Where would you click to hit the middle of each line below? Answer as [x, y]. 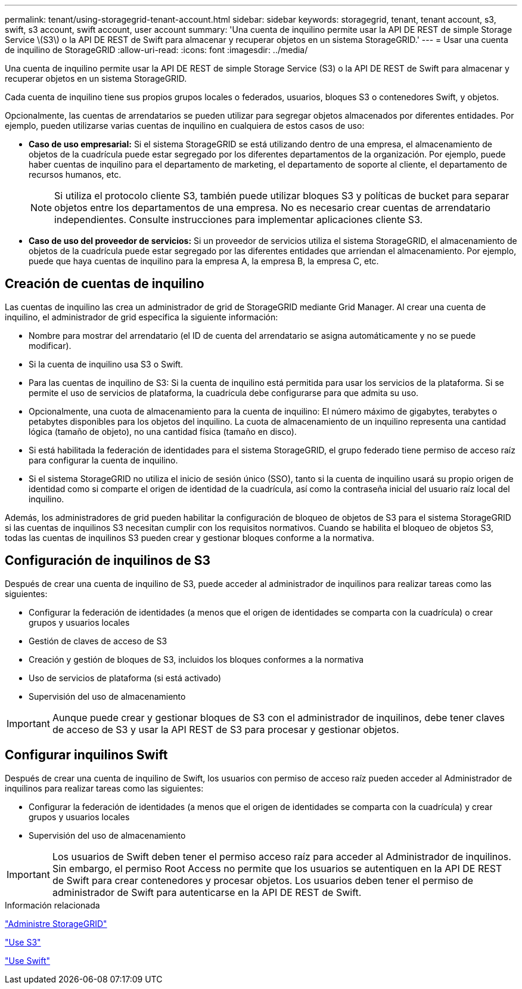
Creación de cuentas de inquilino [105, 284]
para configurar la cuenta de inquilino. [103, 460]
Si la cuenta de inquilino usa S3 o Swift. [106, 364]
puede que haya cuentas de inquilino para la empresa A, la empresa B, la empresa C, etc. [204, 261]
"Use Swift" [28, 960]
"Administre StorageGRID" [56, 923]
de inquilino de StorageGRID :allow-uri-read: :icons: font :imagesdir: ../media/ [156, 50]
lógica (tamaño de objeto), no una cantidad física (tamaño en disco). [163, 431]
